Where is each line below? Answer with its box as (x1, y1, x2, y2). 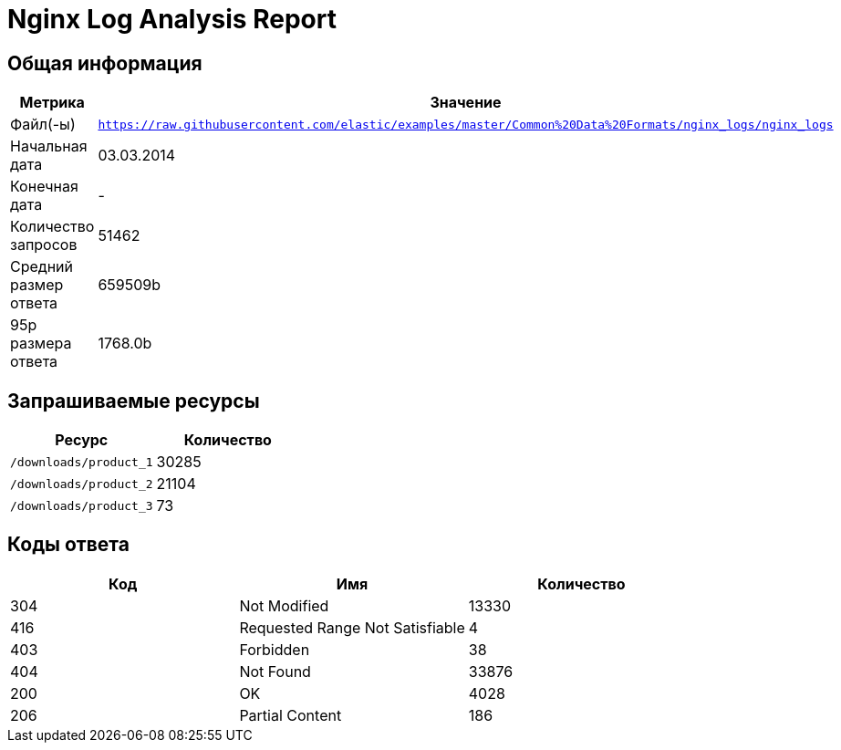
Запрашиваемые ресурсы (7, 389, 260, 412)
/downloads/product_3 (10, 498, 153, 513)
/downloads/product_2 (10, 476, 153, 491)
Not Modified (239, 596, 329, 615)
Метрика (19, 93, 85, 112)
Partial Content (239, 705, 342, 724)
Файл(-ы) (10, 115, 76, 134)
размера (10, 334, 72, 353)
